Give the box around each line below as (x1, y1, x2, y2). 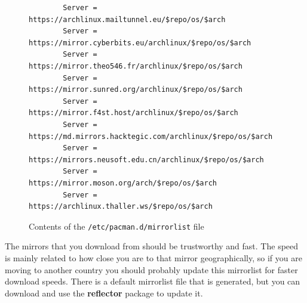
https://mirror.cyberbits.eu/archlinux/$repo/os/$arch (29, 38, 251, 47)
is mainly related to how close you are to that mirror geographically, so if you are (5, 251, 302, 264)
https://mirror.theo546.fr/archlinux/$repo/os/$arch (29, 61, 242, 70)
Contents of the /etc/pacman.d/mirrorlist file (29, 219, 204, 232)
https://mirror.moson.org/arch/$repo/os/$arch (29, 178, 217, 187)
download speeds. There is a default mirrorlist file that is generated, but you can (5, 275, 300, 287)
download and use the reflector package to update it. (5, 286, 203, 299)
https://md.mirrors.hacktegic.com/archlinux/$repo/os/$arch (29, 132, 273, 141)
